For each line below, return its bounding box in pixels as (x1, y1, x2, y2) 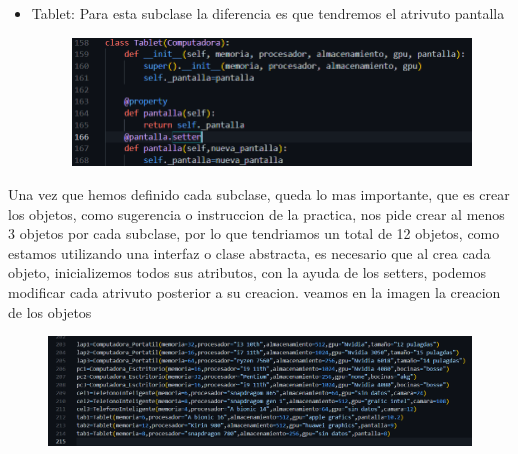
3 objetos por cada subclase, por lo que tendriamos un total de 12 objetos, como (8, 223, 500, 244)
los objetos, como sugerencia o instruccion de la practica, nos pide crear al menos (8, 203, 505, 224)
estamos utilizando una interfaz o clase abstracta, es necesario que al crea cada (8, 242, 491, 263)
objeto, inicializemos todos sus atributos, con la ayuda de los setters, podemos (8, 262, 486, 283)
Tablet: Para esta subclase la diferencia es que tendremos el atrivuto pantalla (31, 3, 505, 23)
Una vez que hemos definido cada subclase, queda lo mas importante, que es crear (8, 184, 510, 205)
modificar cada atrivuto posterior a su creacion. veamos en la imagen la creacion (8, 282, 501, 303)
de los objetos (8, 301, 92, 322)
